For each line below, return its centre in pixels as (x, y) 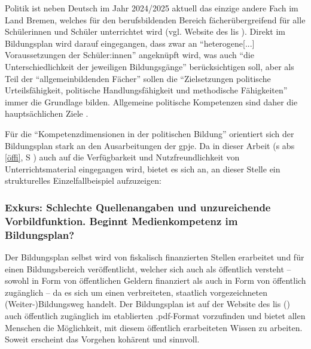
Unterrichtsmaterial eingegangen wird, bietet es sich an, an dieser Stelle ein (143, 169)
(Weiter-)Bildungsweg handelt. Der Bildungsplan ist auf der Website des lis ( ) (147, 304)
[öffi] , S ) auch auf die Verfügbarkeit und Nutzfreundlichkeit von (122, 157)
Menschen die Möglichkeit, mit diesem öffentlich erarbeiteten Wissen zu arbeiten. (154, 327)
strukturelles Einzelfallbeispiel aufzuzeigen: (83, 180)
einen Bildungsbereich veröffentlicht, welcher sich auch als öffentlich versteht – (148, 268)
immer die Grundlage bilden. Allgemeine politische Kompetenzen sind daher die (151, 101)
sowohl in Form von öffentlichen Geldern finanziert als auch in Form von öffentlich (155, 280)
